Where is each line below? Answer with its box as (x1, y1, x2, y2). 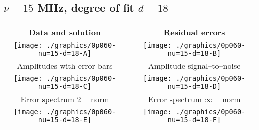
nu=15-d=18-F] (167, 116, 221, 124)
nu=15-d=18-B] (167, 49, 221, 58)
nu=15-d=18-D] (167, 82, 221, 91)
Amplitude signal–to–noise (148, 60, 241, 72)
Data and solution (28, 26, 101, 38)
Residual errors (163, 26, 225, 38)
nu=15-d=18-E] (38, 116, 92, 124)
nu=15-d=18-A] (38, 49, 92, 58)
